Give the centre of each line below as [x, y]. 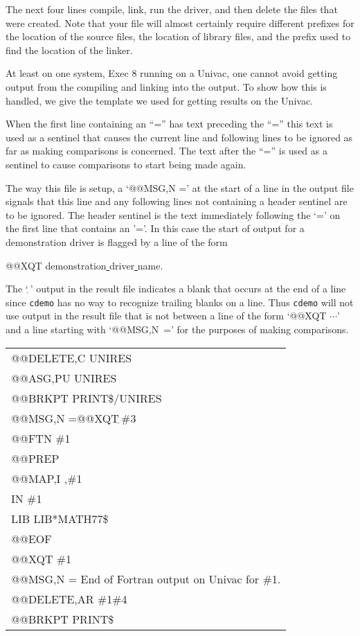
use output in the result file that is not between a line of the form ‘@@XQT [166, 316]
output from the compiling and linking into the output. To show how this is [166, 86]
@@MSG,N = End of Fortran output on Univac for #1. [146, 578]
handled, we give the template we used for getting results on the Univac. [159, 100]
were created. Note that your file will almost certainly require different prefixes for [180, 23]
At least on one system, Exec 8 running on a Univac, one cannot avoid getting [172, 73]
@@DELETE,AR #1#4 [69, 599]
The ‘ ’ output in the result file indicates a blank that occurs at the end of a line [176, 289]
